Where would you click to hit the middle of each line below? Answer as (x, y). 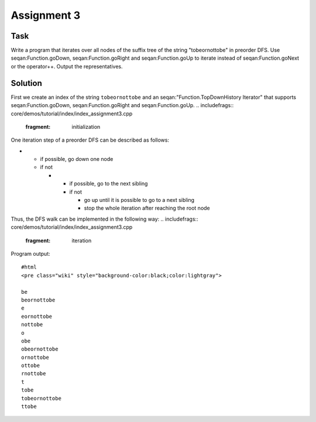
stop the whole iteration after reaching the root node (147, 208)
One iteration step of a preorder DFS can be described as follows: (90, 140)
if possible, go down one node (77, 159)
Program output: (31, 254)
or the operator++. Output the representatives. (67, 66)
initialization (86, 126)
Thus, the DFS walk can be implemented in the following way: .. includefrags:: (104, 219)
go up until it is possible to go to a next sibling (139, 200)
